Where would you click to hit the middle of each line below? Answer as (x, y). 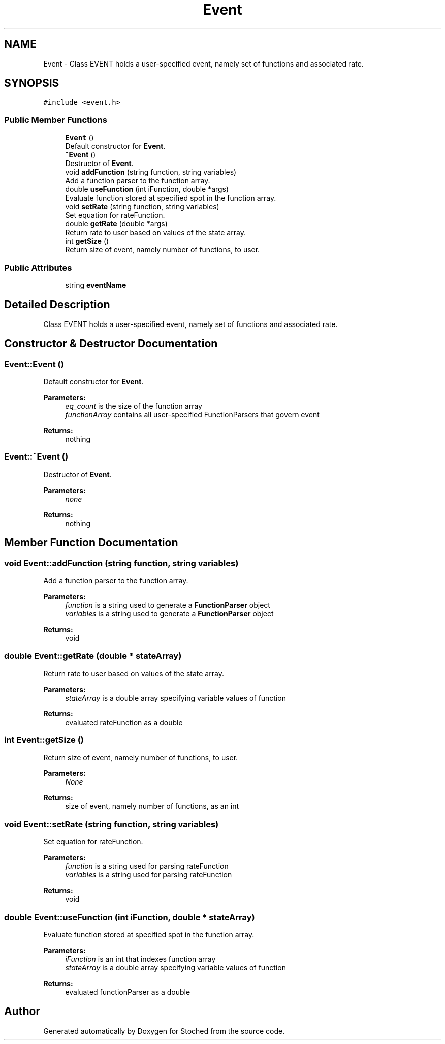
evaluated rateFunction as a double (124, 722)
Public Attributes (38, 267)
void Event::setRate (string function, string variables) (112, 824)
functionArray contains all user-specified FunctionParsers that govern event (192, 415)
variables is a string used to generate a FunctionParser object (169, 613)
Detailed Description (57, 305)
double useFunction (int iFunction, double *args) (147, 189)
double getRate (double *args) (116, 224)
